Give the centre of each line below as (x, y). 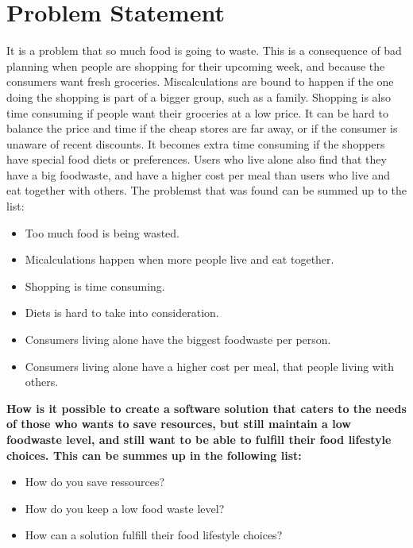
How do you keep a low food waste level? (125, 508)
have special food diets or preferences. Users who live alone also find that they (197, 159)
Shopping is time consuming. (95, 286)
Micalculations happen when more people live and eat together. (179, 259)
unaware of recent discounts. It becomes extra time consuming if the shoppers (196, 143)
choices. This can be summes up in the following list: (154, 455)
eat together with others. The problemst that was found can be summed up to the (207, 190)
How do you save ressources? (95, 482)
